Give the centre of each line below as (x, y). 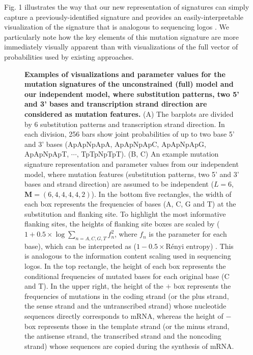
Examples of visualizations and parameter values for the (125, 74)
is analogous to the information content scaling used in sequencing (128, 256)
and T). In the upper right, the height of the (94, 286)
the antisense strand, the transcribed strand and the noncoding (123, 336)
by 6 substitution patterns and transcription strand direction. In (125, 124)
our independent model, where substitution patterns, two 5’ (132, 94)
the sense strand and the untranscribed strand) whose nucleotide (125, 306)
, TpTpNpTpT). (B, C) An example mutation (148, 154)
